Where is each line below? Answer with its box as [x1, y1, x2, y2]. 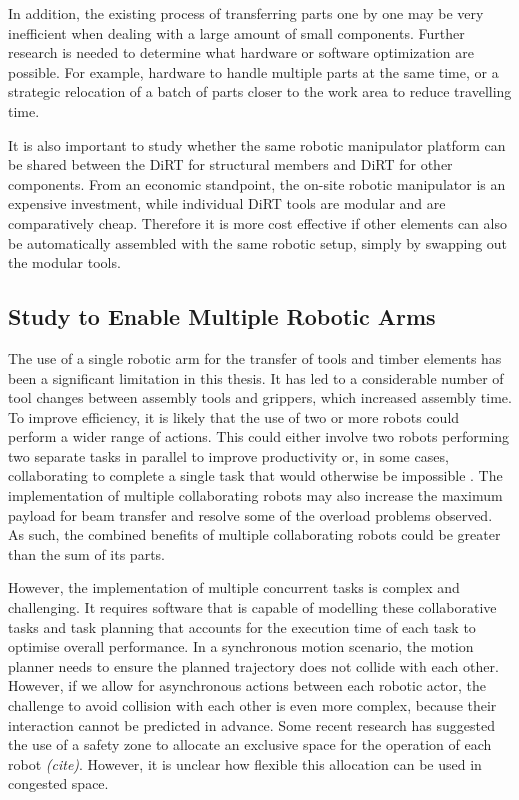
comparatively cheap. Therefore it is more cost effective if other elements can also [8, 212, 507, 233]
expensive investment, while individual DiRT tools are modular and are [8, 193, 446, 214]
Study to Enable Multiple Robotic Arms [8, 301, 436, 332]
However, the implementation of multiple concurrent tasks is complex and [8, 577, 460, 598]
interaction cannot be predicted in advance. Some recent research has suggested [8, 714, 495, 735]
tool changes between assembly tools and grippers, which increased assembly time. [8, 387, 512, 408]
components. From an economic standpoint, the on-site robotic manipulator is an [8, 173, 506, 194]
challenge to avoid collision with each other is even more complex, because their [8, 695, 497, 716]
